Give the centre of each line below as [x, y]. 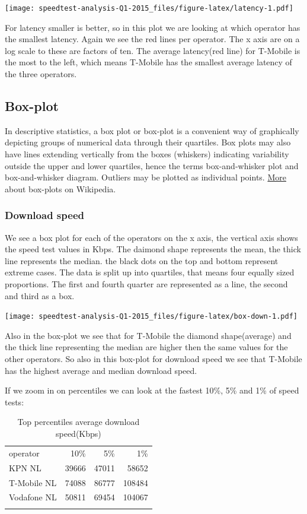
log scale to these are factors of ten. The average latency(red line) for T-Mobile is [153, 50]
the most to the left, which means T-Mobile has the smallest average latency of [148, 62]
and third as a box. [40, 295]
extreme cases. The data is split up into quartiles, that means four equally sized [150, 272]
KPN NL [25, 467]
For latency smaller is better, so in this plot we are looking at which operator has [153, 27]
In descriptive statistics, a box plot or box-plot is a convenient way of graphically [152, 130]
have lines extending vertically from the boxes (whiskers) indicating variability [147, 154]
